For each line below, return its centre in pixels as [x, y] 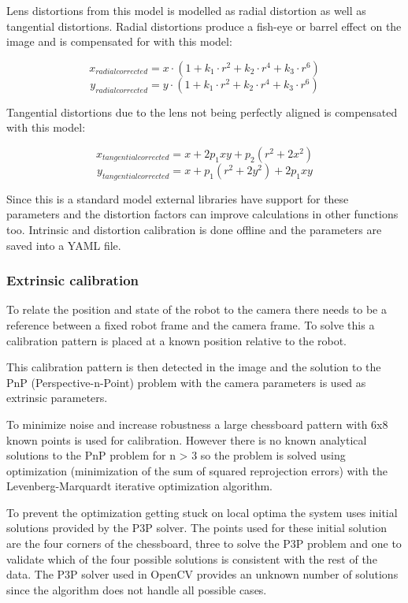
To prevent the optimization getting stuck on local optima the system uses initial [202, 512]
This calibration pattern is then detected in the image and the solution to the [194, 367]
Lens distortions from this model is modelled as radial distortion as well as [186, 10]
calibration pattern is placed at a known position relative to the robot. [177, 340]
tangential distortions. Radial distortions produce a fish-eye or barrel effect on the [204, 26]
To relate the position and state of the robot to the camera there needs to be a [197, 309]
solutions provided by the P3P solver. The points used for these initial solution [197, 528]
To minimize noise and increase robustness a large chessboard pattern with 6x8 [197, 424]
